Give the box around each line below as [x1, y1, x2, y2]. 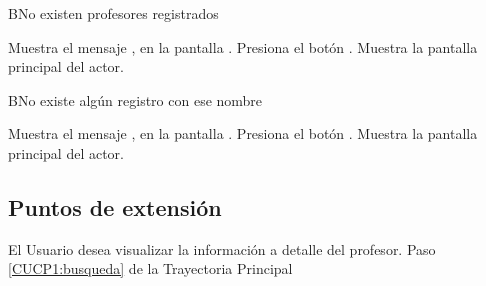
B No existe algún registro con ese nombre [8, 89, 263, 110]
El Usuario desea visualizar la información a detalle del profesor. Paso [8, 238, 436, 259]
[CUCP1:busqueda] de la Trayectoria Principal [8, 258, 293, 279]
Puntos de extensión [8, 191, 222, 222]
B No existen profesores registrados [8, 3, 219, 23]
